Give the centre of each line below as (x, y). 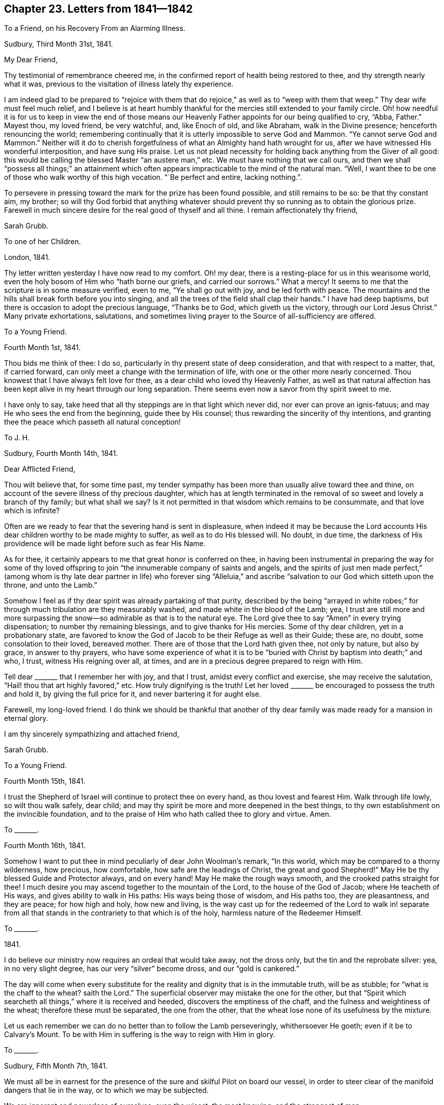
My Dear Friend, (31, 60)
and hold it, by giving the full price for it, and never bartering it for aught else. (133, 694)
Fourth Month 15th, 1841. (45, 781)
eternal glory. (26, 718)
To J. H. (17, 438)
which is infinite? (32, 511)
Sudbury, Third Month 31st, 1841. (59, 44)
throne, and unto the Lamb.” (51, 585)
